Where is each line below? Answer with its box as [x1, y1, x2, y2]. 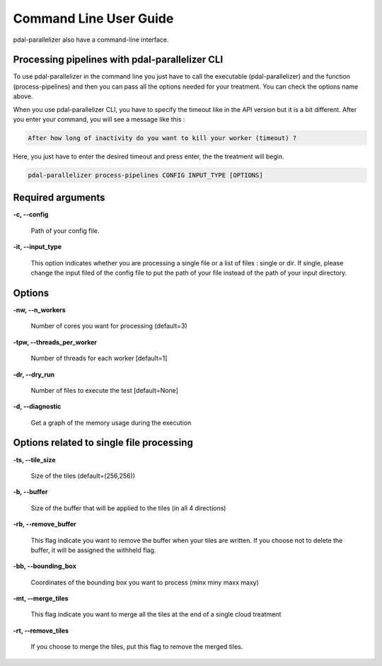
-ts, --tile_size [13, 455, 56, 464]
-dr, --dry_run [13, 370, 55, 379]
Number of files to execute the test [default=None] [30, 386, 178, 394]
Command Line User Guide [13, 11, 174, 26]
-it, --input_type [13, 243, 62, 251]
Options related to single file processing [13, 437, 194, 449]
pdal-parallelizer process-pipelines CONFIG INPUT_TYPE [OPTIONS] [28, 171, 263, 179]
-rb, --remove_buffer [13, 520, 77, 529]
